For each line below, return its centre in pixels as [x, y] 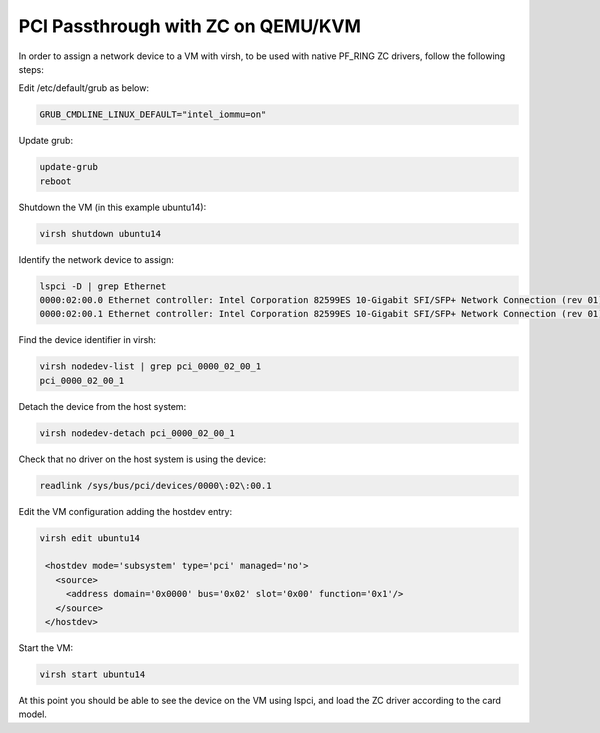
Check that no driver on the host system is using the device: [142, 459]
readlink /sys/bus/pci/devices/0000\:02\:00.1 [155, 485]
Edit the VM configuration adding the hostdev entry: [125, 511]
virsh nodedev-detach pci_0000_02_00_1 [137, 433]
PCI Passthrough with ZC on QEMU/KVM [190, 26]
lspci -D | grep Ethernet [103, 286]
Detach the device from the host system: [102, 406]
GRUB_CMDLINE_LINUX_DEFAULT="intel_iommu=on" [153, 114]
